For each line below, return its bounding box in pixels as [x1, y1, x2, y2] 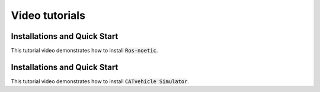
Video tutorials [11, 9, 86, 22]
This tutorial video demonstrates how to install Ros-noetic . [11, 47, 158, 54]
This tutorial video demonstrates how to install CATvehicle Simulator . [11, 77, 190, 85]
